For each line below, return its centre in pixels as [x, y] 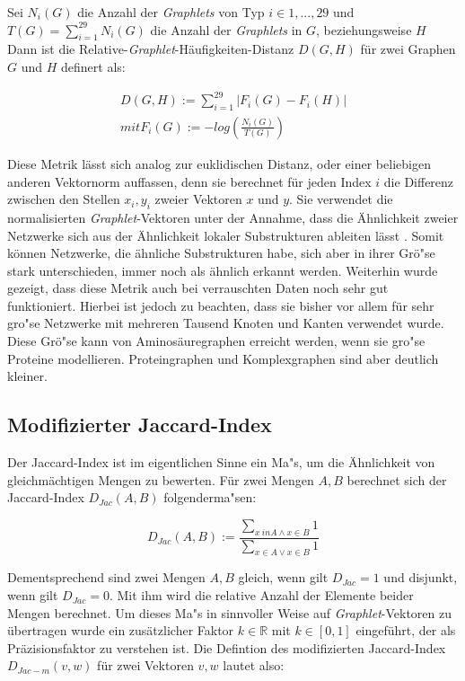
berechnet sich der [397, 479]
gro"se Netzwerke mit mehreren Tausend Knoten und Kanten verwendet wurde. [226, 323]
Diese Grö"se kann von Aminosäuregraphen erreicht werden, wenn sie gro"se [216, 341]
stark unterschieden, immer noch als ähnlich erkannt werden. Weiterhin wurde [223, 270]
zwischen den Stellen [64, 199]
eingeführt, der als [406, 630]
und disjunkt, [421, 577]
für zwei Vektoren [145, 665]
